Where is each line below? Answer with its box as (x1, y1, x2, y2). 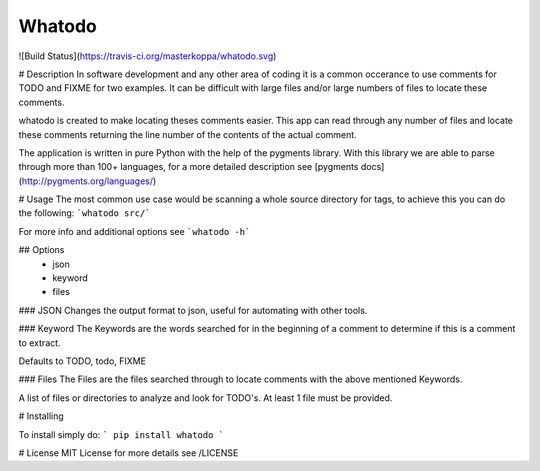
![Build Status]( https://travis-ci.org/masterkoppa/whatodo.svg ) (18, 50, 277, 62)
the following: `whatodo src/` (18, 207, 151, 219)
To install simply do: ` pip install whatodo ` (18, 428, 225, 440)
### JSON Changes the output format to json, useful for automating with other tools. (18, 304, 368, 316)
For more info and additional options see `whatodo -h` (18, 225, 251, 237)
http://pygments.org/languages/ (21, 175, 154, 187)
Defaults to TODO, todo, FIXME (18, 355, 147, 367)
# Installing (18, 410, 64, 422)
